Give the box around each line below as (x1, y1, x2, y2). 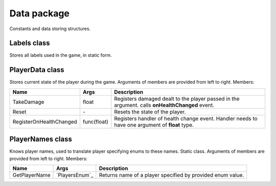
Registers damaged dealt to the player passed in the (114, 95, 240, 102)
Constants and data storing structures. (9, 26, 91, 32)
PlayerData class (9, 65, 64, 74)
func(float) (82, 118, 108, 125)
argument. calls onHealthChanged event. (114, 101, 215, 108)
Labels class (9, 39, 50, 48)
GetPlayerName (12, 172, 51, 179)
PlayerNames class (9, 135, 73, 144)
